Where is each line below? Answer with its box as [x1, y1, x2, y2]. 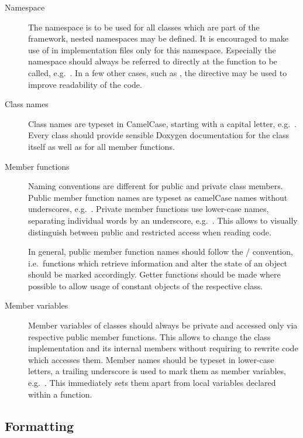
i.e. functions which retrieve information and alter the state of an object [28, 256, 287, 269]
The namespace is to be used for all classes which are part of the [28, 20, 260, 33]
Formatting [5, 416, 74, 434]
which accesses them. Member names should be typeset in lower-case [28, 353, 274, 365]
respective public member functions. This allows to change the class [28, 330, 271, 343]
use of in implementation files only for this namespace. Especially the [28, 43, 276, 56]
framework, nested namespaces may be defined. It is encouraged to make [28, 32, 288, 45]
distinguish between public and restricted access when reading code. [28, 225, 271, 238]
